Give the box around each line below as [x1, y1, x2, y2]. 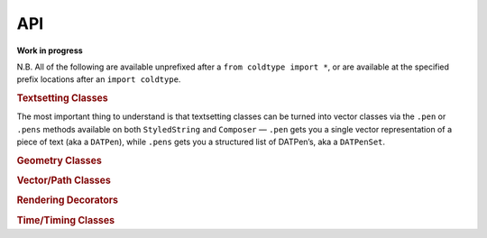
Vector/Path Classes [16, 174, 112, 187]
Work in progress [16, 45, 83, 56]
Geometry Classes [16, 154, 103, 167]
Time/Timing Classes [16, 214, 115, 226]
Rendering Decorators [16, 194, 119, 206]
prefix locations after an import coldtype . [16, 74, 181, 85]
